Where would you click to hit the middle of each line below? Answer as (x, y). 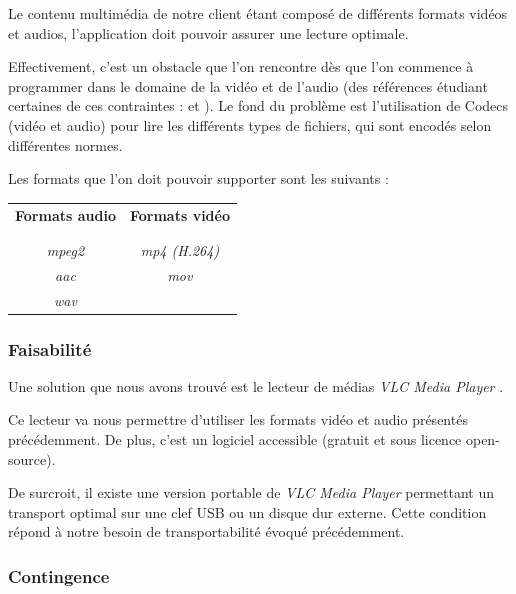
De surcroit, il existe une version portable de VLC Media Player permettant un (251, 492)
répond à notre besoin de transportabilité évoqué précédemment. (206, 531)
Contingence (59, 575)
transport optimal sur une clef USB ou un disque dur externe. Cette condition (247, 511)
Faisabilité (50, 348)
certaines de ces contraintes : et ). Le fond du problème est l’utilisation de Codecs (258, 105)
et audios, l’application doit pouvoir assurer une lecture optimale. (208, 32)
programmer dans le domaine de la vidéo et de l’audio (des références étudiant (248, 85)
